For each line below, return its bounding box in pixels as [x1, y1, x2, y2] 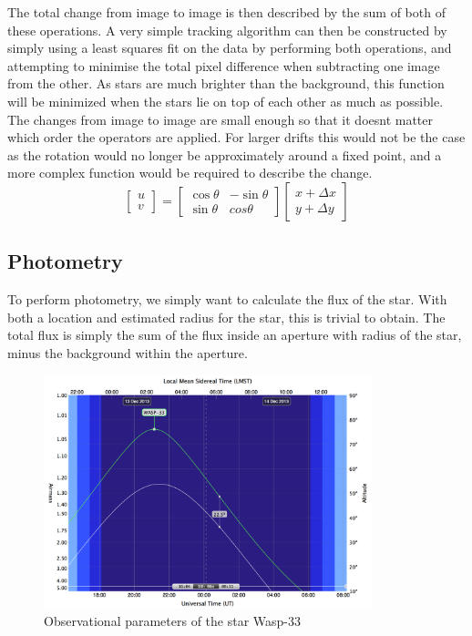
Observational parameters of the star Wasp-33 [44, 611, 302, 631]
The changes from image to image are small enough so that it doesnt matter [7, 109, 434, 128]
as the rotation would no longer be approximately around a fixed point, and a [7, 145, 442, 164]
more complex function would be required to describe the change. [7, 163, 373, 182]
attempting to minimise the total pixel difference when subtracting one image [7, 56, 440, 75]
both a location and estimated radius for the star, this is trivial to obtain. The [7, 307, 446, 326]
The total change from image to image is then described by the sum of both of [7, 3, 446, 21]
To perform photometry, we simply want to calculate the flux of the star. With [7, 290, 447, 309]
